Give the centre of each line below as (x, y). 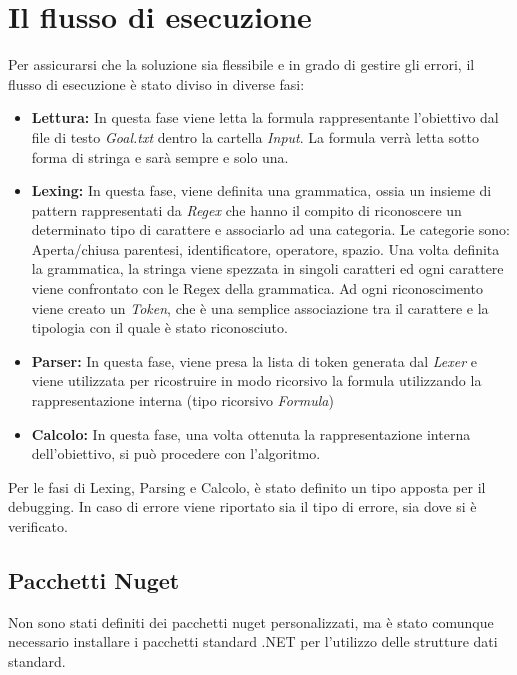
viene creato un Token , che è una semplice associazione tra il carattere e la (260, 307)
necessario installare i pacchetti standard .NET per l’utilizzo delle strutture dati (253, 641)
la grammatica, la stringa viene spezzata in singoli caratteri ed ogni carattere (267, 268)
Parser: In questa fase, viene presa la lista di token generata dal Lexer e (254, 360)
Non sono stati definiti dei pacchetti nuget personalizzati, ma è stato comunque (251, 621)
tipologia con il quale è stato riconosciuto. (159, 327)
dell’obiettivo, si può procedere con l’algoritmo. (176, 453)
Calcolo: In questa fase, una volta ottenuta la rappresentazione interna (251, 433)
